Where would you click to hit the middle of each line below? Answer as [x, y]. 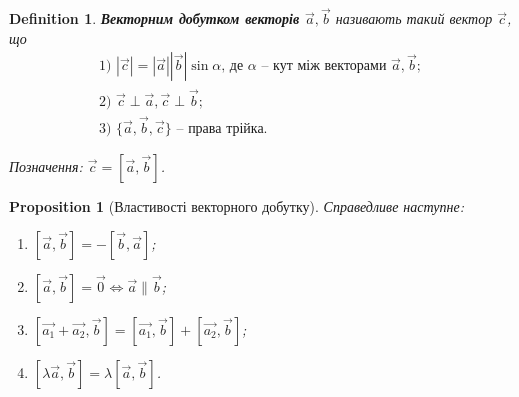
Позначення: [46, 165]
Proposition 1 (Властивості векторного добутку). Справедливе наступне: [236, 205]
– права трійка [220, 128]
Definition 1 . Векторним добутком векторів [154, 18]
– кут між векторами [324, 66]
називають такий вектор [414, 18]
